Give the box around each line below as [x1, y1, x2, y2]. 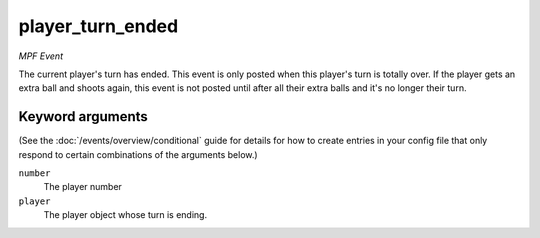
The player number [43, 181, 122, 193]
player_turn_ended [18, 15, 179, 37]
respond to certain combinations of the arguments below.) [18, 148, 259, 160]
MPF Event [18, 50, 64, 62]
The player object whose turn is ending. [43, 209, 208, 221]
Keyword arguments [18, 108, 149, 125]
